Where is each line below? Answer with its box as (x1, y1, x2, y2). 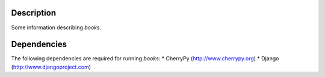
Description (11, 8, 57, 18)
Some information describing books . (11, 24, 102, 31)
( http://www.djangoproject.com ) (11, 63, 91, 70)
